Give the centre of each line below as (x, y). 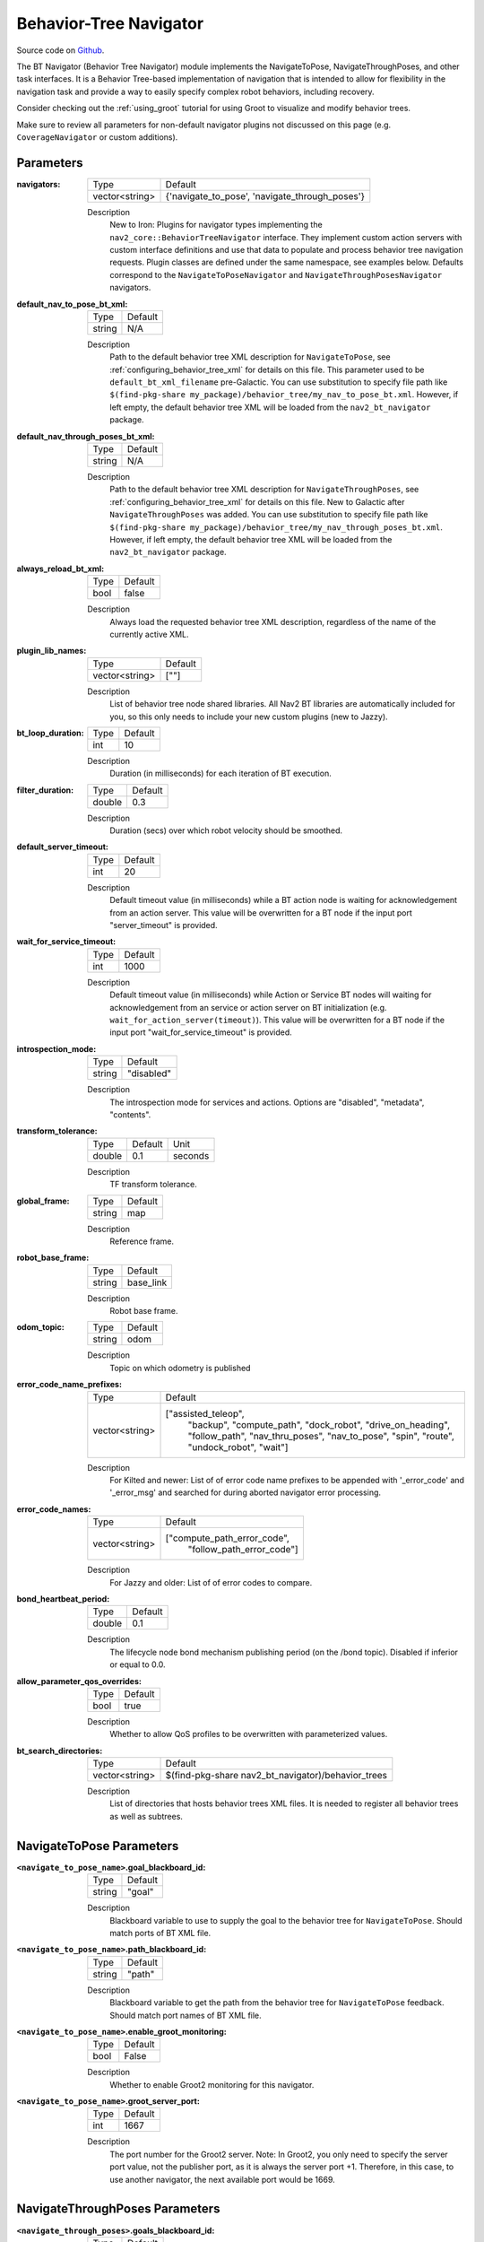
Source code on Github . (60, 50)
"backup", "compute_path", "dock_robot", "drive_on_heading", (319, 1424)
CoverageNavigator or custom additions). (97, 137)
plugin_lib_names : (52, 651)
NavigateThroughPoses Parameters (118, 2209)
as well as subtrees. (147, 1816)
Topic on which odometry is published (180, 1368)
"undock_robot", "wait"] (238, 1447)
